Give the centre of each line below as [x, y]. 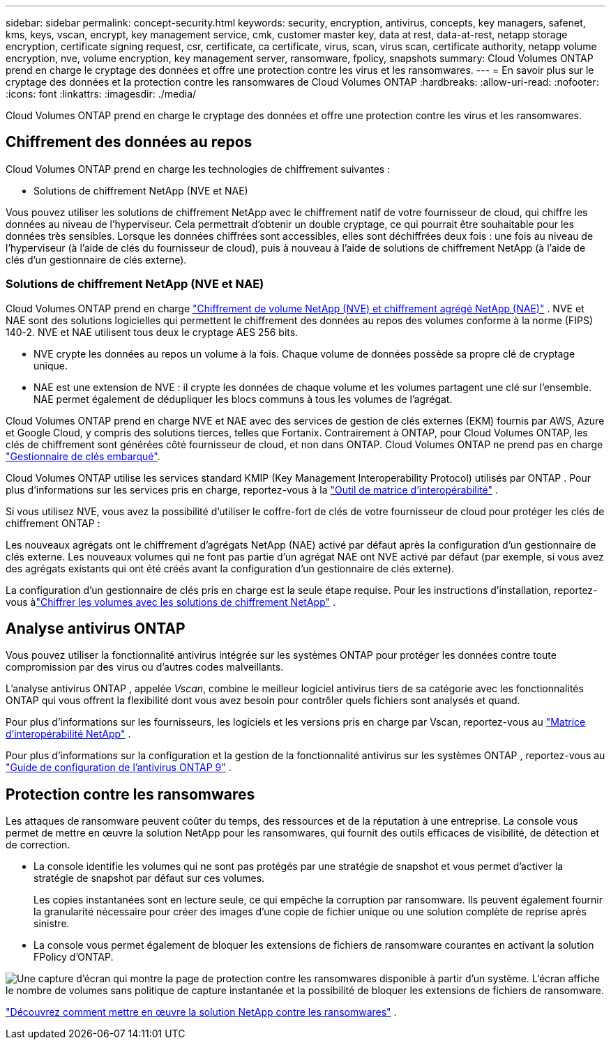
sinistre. [52, 924]
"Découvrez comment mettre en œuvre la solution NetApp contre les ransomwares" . [201, 1012]
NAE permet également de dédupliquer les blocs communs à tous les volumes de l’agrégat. [243, 399]
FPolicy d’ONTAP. [74, 957]
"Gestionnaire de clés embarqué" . [83, 456]
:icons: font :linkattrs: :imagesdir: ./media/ [101, 94]
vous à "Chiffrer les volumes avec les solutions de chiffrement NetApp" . [171, 602]
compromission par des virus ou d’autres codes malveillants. [145, 667]
